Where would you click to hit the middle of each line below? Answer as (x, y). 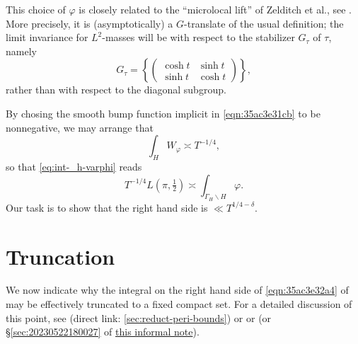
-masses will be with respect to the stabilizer (198, 37)
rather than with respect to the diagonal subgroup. (116, 90)
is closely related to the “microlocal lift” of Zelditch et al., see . (215, 9)
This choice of (36, 9)
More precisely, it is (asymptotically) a (89, 23)
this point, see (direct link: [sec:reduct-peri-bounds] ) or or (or (139, 317)
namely (21, 51)
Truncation (60, 256)
